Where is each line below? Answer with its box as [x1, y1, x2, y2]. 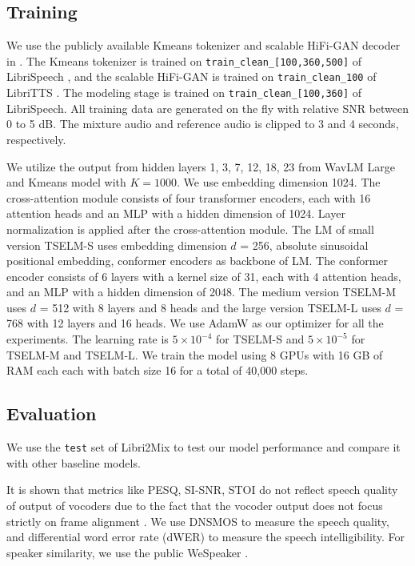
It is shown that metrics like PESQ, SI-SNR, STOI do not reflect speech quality [6, 481, 398, 498]
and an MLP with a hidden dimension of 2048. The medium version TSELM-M [6, 283, 397, 300]
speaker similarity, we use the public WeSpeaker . [6, 544, 249, 560]
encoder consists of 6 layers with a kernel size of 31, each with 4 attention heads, [6, 267, 401, 284]
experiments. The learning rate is [6, 331, 169, 347]
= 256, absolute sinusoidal [240, 236, 369, 253]
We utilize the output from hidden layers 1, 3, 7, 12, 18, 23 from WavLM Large [6, 158, 395, 175]
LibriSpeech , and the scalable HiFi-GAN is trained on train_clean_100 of [6, 68, 377, 85]
